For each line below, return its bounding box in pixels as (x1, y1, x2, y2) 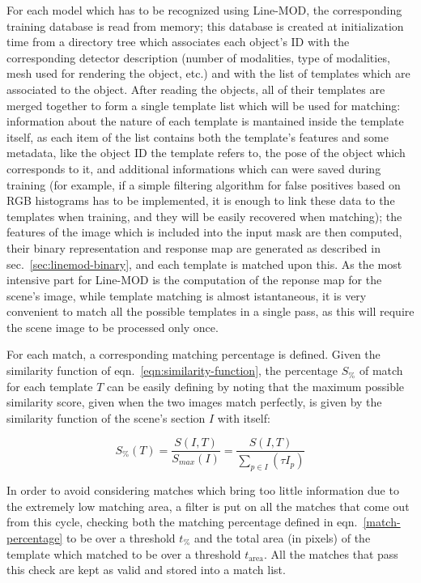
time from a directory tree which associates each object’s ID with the (6, 33, 350, 50)
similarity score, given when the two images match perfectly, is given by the (6, 394, 382, 411)
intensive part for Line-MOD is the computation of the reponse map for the (6, 271, 382, 288)
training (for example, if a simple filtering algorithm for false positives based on (6, 176, 401, 193)
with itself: (217, 409, 270, 426)
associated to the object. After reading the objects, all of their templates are (6, 80, 385, 97)
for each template (6, 377, 93, 394)
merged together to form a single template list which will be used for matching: (6, 96, 401, 113)
